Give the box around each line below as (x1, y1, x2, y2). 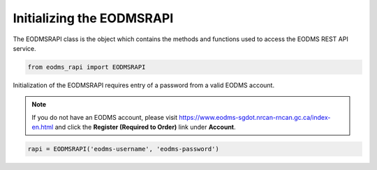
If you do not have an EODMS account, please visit (31, 113, 178, 121)
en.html (31, 123, 54, 132)
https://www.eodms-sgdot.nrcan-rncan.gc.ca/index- (179, 113, 331, 121)
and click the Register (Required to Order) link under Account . (54, 123, 237, 132)
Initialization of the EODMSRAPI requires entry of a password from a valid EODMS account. (13, 81, 275, 89)
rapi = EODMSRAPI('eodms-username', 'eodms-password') (27, 145, 219, 153)
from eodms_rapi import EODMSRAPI (27, 63, 146, 71)
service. (13, 44, 36, 52)
